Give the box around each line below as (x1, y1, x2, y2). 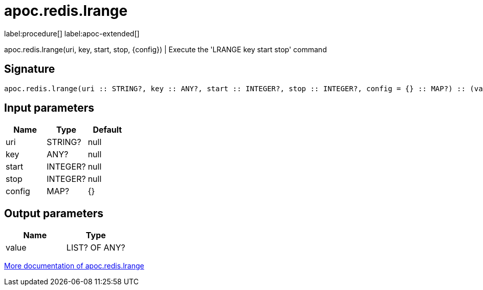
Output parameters (4, 206, 103, 220)
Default (93, 125, 122, 135)
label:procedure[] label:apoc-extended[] (4, 29, 140, 38)
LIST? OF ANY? (66, 242, 125, 253)
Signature (4, 63, 55, 76)
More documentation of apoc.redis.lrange (4, 261, 144, 271)
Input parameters (4, 101, 95, 115)
